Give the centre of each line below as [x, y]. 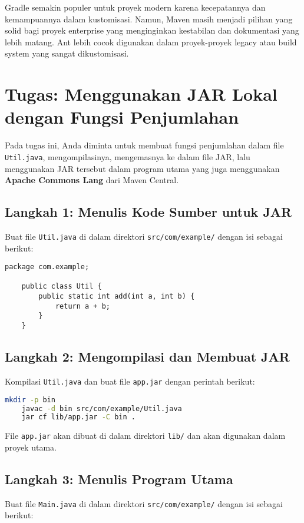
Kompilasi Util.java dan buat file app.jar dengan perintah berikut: [130, 381]
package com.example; [47, 267]
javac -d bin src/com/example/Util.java [102, 408]
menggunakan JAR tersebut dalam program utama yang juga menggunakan [142, 168]
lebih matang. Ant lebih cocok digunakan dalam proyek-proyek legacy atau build [151, 42]
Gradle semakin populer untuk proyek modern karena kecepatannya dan [135, 7]
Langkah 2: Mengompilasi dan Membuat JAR [147, 357]
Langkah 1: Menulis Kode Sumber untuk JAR [148, 212]
